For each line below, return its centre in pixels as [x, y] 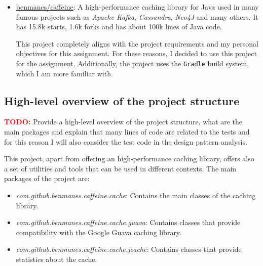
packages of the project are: [47, 178]
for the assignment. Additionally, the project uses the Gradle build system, [133, 63]
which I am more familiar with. [64, 73]
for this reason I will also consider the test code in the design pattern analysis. [126, 141]
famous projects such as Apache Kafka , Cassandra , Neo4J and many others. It [137, 16]
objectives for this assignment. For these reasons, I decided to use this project [136, 53]
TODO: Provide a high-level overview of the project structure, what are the [123, 122]
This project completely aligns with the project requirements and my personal [137, 43]
